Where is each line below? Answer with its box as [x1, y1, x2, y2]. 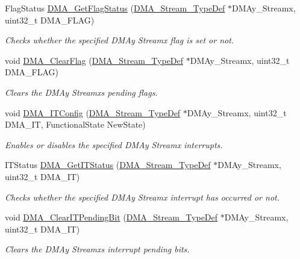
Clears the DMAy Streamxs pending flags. [5, 86, 158, 98]
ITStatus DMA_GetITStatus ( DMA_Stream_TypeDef [5, 158, 211, 171]
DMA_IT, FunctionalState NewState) [5, 118, 146, 131]
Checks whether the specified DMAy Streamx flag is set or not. [5, 34, 234, 46]
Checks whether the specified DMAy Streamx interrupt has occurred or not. [5, 190, 280, 203]
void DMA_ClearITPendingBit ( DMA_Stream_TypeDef [5, 211, 218, 223]
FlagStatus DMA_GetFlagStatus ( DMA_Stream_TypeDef [5, 2, 225, 14]
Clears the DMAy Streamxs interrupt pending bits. [5, 243, 190, 255]
